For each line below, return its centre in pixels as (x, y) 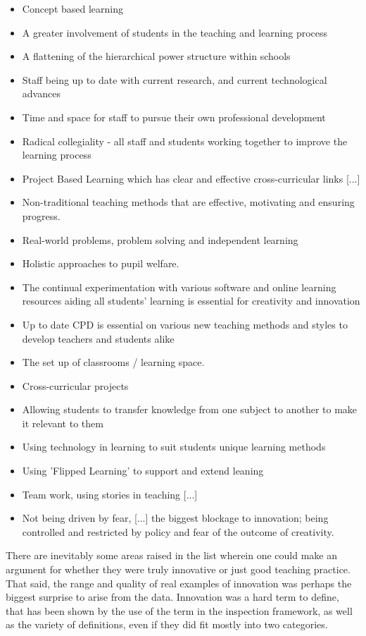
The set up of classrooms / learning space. (113, 362)
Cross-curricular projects (75, 385)
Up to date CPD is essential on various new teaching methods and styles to (185, 324)
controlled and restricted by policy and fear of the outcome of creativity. (178, 531)
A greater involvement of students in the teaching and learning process (175, 32)
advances (41, 93)
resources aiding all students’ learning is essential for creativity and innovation (191, 301)
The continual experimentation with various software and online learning (179, 287)
